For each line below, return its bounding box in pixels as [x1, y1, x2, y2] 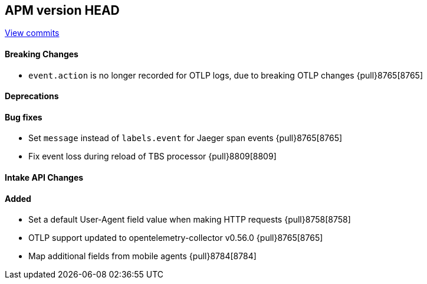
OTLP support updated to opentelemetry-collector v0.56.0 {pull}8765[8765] [28, 233, 323, 243]
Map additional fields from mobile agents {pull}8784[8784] [28, 251, 257, 262]
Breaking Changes [5, 49, 78, 60]
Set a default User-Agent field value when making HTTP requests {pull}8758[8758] [28, 214, 351, 225]
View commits [5, 28, 60, 38]
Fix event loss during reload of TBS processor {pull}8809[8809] [28, 151, 277, 162]
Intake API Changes [5, 172, 84, 183]
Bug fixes [5, 112, 42, 122]
